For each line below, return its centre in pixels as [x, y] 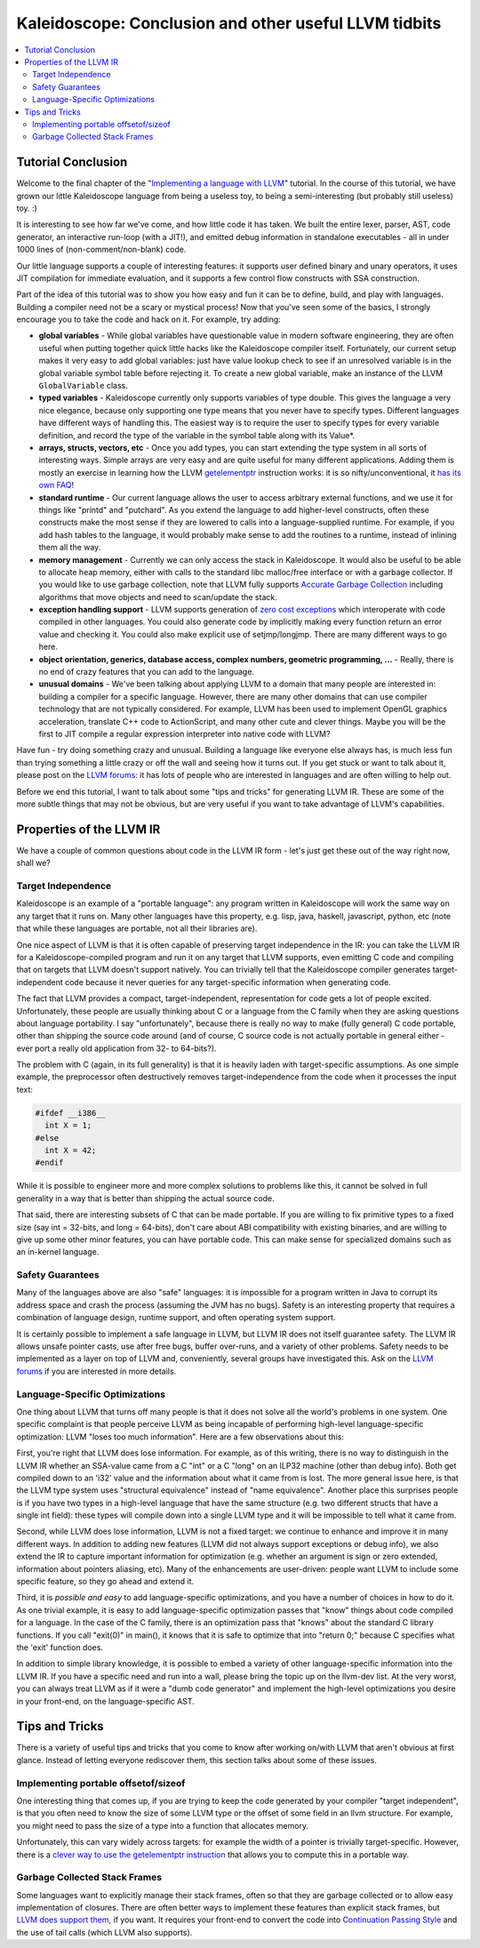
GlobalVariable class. [84, 386]
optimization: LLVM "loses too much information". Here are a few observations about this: [180, 1437]
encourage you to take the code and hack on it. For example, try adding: [149, 319]
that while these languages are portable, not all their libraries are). [137, 928]
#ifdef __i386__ [71, 1113]
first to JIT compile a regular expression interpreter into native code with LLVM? [184, 734]
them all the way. [70, 548]
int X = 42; [71, 1150]
